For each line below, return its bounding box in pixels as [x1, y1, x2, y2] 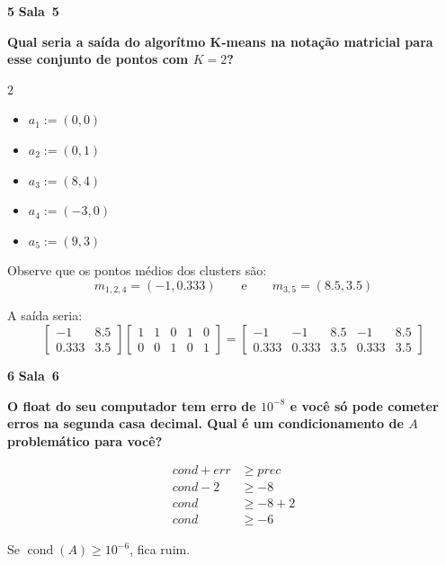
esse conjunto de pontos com [7, 49, 189, 68]
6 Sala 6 [7, 365, 59, 384]
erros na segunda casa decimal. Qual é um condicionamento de [7, 414, 404, 433]
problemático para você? [7, 431, 163, 450]
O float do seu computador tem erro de [7, 396, 256, 415]
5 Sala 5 [7, 2, 59, 20]
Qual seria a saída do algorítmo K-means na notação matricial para [7, 31, 433, 50]
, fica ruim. [129, 540, 191, 559]
